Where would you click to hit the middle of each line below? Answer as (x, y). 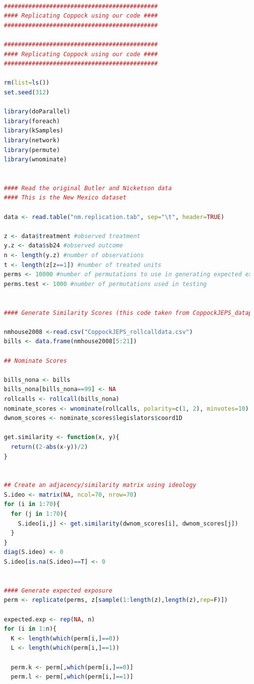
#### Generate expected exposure (58, 590)
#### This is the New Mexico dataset (65, 198)
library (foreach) (32, 121)
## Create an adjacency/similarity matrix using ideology (100, 485)
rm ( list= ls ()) (27, 83)
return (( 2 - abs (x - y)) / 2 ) (49, 447)
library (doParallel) (37, 112)
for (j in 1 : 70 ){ (39, 514)
